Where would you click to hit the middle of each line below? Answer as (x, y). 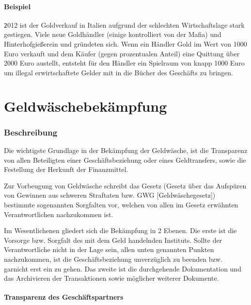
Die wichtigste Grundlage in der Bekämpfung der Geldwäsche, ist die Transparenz (126, 150)
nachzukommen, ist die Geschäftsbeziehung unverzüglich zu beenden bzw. (113, 259)
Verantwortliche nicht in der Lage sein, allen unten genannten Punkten (109, 249)
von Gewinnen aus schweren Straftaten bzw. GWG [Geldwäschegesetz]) (110, 195)
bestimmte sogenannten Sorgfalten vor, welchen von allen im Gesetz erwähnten (121, 204)
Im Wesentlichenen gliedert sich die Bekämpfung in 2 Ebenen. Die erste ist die (120, 230)
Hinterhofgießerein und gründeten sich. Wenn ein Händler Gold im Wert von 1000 (125, 44)
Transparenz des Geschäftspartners (64, 297)
